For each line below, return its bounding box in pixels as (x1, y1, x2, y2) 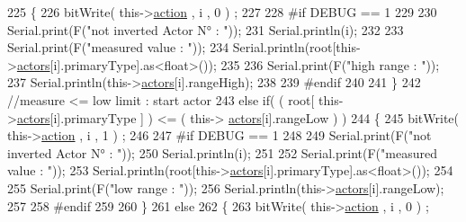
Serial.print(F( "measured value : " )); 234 (7, 38, 229, 57)
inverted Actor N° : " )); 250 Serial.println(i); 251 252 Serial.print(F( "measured (7, 143, 437, 162)
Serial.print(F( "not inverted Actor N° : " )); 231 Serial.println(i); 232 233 (7, 20, 404, 39)
